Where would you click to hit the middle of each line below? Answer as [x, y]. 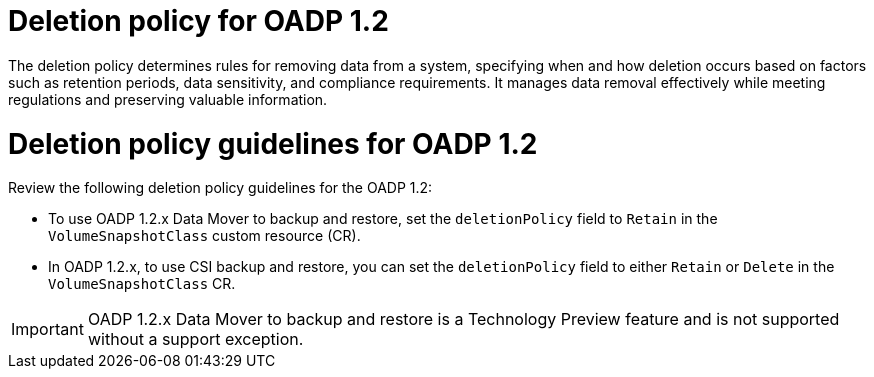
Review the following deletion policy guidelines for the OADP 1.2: [220, 188]
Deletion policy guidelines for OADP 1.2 [273, 143]
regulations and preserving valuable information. [168, 99]
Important [47, 329]
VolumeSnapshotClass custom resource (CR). [204, 236]
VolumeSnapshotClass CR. [142, 284]
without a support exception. [195, 339]
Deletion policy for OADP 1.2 [198, 21]
